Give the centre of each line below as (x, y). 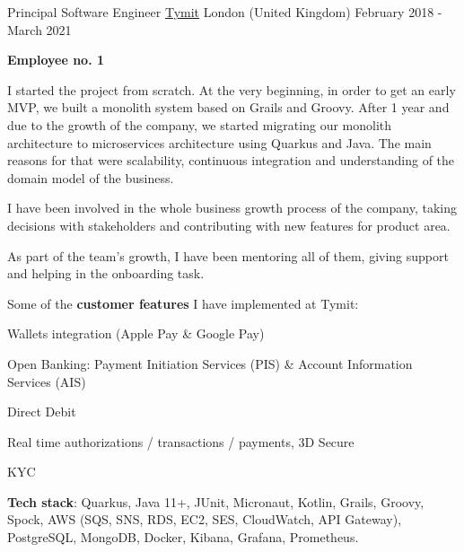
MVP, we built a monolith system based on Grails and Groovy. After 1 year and (228, 107)
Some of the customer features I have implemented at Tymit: (183, 303)
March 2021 (39, 29)
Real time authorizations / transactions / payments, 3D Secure (181, 441)
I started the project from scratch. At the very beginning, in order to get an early (232, 89)
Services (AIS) (47, 381)
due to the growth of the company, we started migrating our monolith (200, 124)
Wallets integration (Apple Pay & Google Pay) (136, 333)
